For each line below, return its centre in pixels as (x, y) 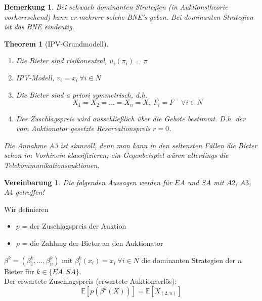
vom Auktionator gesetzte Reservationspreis (83, 128)
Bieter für (19, 271)
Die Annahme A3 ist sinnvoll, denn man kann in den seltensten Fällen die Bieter (131, 145)
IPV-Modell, (35, 77)
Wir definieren (26, 209)
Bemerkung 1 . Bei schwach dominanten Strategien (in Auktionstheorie (116, 7)
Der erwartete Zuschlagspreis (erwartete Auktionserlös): (91, 281)
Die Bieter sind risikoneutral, (61, 60)
